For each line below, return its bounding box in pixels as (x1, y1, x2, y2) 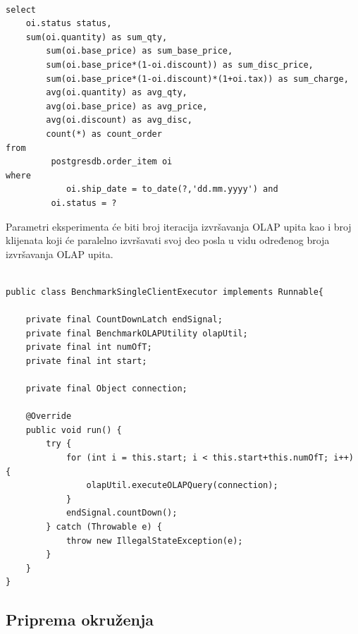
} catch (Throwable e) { (46, 521, 162, 532)
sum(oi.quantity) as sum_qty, (25, 32, 168, 42)
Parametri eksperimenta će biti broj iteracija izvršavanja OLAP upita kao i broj (6, 219, 352, 233)
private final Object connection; (25, 384, 187, 394)
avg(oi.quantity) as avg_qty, (46, 87, 187, 98)
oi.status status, (25, 18, 112, 29)
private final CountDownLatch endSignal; (25, 315, 223, 325)
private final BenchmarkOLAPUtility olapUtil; (25, 328, 248, 339)
